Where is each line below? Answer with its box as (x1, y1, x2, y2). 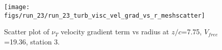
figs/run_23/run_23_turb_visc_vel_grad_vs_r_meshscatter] (4, 12, 205, 19)
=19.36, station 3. (4, 36, 60, 46)
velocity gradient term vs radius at (61, 26, 169, 37)
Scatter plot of (4, 26, 50, 37)
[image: (4, 4, 30, 11)
